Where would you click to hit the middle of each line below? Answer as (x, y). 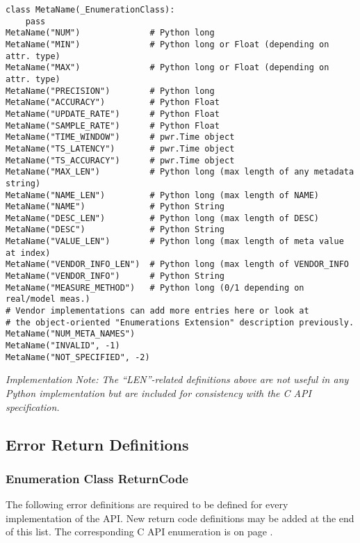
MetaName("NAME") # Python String (115, 207)
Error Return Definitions (97, 444)
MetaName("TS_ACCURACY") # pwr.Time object (120, 160)
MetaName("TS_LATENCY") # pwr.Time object (120, 148)
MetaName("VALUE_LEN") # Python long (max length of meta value (175, 242)
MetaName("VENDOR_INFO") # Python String (115, 276)
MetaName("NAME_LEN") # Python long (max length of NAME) (163, 195)
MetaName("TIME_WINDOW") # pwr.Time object (120, 137)
